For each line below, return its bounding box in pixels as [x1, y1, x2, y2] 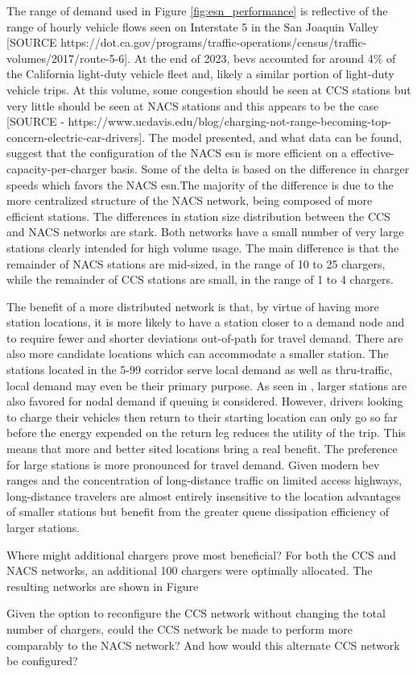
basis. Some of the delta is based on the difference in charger [110, 160, 410, 177]
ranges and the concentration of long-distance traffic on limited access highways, [6, 472, 403, 489]
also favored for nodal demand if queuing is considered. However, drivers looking [6, 393, 403, 410]
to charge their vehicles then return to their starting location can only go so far [6, 408, 398, 425]
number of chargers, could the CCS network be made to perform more [6, 620, 353, 637]
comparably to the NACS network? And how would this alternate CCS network [6, 636, 400, 653]
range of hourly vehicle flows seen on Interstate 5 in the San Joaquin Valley [6, 18, 379, 35]
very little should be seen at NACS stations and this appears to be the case [6, 97, 379, 114]
